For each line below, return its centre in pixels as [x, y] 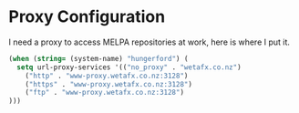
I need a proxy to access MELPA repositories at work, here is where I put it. [149, 42]
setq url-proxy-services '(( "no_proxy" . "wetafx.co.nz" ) [129, 67]
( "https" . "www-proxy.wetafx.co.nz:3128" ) [109, 84]
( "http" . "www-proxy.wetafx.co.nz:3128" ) [107, 76]
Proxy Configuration [87, 17]
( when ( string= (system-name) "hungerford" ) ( [98, 58]
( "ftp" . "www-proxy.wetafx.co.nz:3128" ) [104, 93]
